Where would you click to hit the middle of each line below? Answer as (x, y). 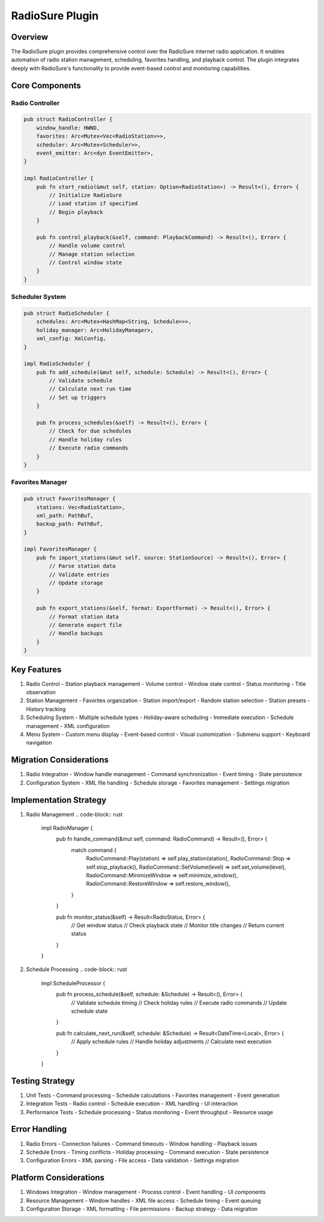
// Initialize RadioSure (85, 195)
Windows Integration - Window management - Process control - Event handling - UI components (146, 1192)
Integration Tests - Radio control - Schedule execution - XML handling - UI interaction (132, 1103)
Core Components (46, 85)
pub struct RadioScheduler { (67, 313)
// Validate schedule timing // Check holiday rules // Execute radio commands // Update (179, 1002)
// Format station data (84, 616)
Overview (30, 37)
